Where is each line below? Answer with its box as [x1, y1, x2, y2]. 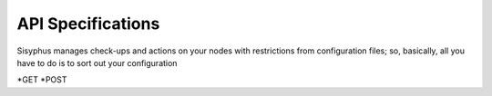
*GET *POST [16, 74, 67, 85]
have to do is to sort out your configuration [16, 57, 178, 68]
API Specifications [16, 14, 160, 34]
